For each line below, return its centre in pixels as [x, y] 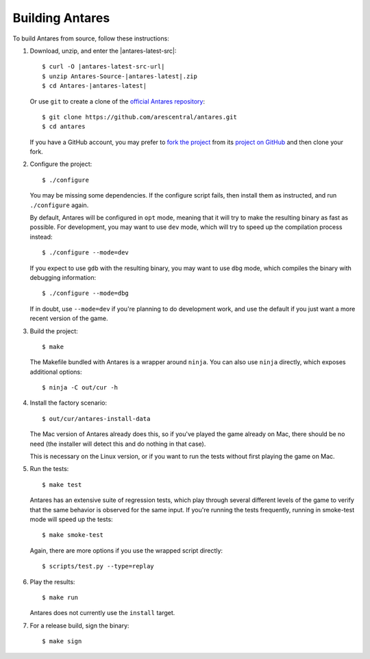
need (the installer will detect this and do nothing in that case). [118, 444]
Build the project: [54, 331]
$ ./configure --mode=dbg [86, 293]
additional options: [56, 372]
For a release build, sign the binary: [79, 625]
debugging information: [63, 277]
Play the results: [52, 582]
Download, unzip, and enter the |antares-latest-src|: [103, 51]
